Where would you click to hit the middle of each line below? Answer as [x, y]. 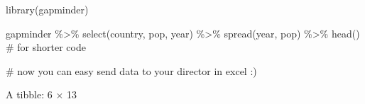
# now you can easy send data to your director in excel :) [131, 70]
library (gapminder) [47, 9]
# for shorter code [46, 47]
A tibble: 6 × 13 [41, 94]
